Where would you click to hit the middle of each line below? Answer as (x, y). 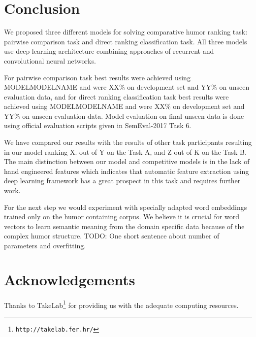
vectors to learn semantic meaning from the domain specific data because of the (124, 226)
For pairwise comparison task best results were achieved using (97, 77)
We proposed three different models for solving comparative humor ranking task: (126, 32)
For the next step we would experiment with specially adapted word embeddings (126, 207)
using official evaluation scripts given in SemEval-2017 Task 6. (98, 125)
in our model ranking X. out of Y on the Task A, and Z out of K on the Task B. (125, 152)
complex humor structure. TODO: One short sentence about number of (112, 236)
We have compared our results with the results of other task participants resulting (128, 142)
